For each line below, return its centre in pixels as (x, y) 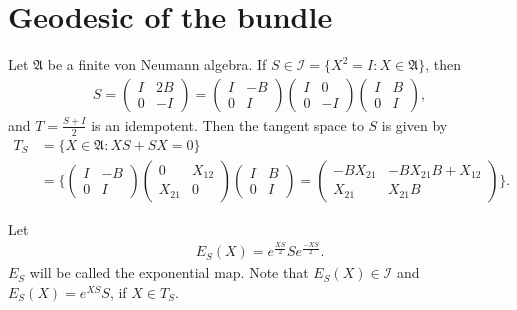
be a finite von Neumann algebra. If (157, 64)
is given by (414, 124)
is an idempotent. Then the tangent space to (227, 124)
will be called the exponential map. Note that (169, 272)
